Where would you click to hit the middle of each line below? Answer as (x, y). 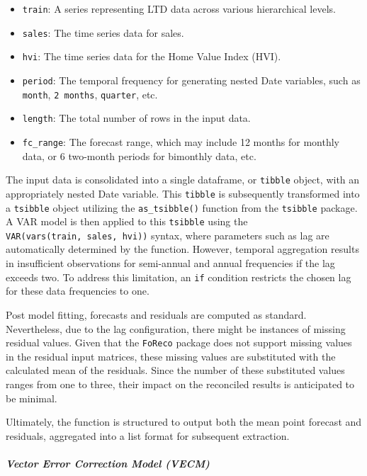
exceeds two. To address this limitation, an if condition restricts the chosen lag (179, 277)
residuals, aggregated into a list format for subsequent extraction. (148, 435)
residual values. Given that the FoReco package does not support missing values (179, 342)
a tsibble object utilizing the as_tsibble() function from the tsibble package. (182, 207)
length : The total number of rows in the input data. (136, 118)
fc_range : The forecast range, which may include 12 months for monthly (181, 141)
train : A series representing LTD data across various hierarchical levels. (179, 8)
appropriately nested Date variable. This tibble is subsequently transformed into (183, 193)
